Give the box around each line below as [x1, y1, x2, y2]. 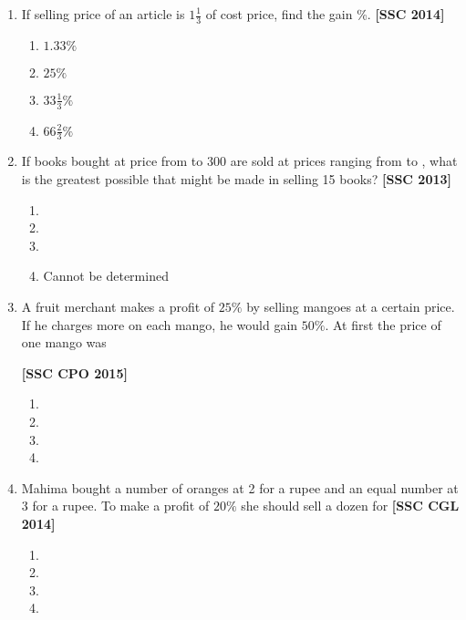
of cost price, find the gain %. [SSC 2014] [205, 5, 445, 23]
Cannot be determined [43, 266, 169, 285]
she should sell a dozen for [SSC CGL [241, 496, 460, 515]
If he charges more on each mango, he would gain [21, 315, 298, 334]
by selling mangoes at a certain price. [246, 297, 455, 316]
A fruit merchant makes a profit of [21, 297, 215, 316]
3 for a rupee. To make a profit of [21, 496, 210, 515]
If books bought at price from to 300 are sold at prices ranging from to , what [21, 151, 458, 170]
